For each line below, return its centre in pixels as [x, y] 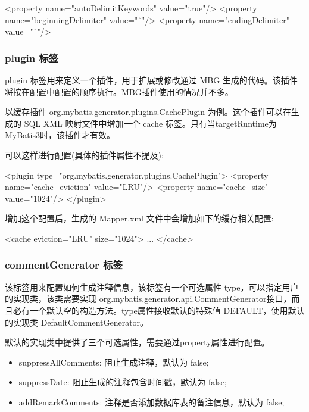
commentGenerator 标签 [64, 265]
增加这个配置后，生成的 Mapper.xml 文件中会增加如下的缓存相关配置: [139, 218]
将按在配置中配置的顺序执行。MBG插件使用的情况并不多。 [119, 91]
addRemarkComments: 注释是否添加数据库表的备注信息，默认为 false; [152, 402]
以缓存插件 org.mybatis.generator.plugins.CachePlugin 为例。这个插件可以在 [148, 112]
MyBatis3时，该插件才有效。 [60, 135]
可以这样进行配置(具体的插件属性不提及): [84, 154]
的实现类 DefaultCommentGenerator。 [77, 322]
